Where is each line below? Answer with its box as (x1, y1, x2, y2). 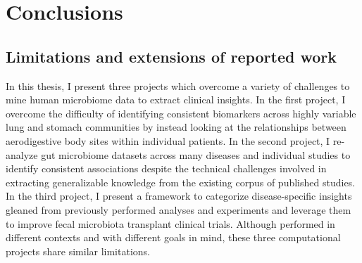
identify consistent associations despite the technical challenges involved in (6, 161, 327, 176)
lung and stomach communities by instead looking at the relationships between (6, 120, 347, 134)
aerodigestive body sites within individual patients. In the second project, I (6, 133, 330, 148)
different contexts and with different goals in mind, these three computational (6, 230, 341, 245)
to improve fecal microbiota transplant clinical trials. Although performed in (6, 216, 335, 231)
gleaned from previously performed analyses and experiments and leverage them (6, 202, 351, 217)
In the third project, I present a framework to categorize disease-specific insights (6, 188, 352, 203)
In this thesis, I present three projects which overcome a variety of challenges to (6, 78, 350, 93)
